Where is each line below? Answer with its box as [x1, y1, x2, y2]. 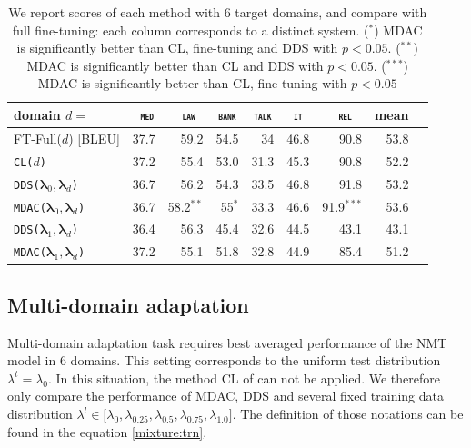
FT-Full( [14, 128, 62, 147]
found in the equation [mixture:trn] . [7, 422, 207, 441]
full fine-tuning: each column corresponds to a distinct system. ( [12, 20, 369, 39]
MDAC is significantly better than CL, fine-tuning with [37, 74, 347, 93]
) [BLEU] [68, 128, 120, 147]
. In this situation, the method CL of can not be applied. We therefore [48, 368, 440, 387]
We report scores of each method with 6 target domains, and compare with [8, 3, 427, 21]
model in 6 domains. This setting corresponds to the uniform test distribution [7, 351, 441, 370]
